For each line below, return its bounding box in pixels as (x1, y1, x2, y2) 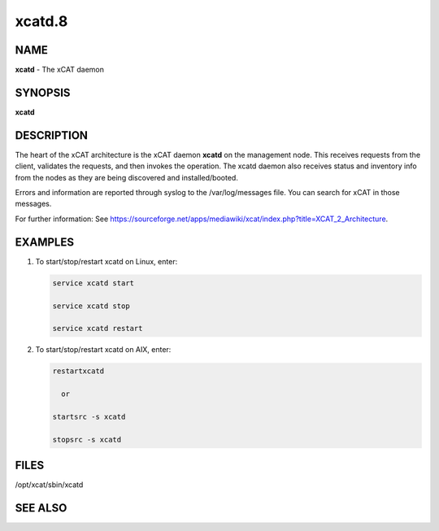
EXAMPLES (15, 235, 75, 249)
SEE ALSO (15, 501, 67, 515)
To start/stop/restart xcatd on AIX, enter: (35, 345, 172, 355)
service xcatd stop (52, 301, 130, 311)
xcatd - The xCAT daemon (15, 65, 105, 75)
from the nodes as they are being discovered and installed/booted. (15, 172, 239, 182)
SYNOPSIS (15, 85, 71, 99)
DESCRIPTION (15, 128, 89, 142)
